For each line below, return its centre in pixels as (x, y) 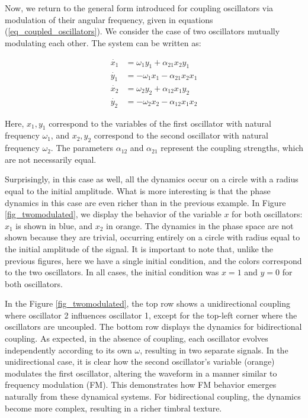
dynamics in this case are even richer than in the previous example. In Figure (145, 202)
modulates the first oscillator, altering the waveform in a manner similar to (141, 373)
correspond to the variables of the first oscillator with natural (160, 123)
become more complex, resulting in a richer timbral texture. (113, 408)
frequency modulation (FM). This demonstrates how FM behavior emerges (141, 385)
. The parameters (82, 148)
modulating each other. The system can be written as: (103, 42)
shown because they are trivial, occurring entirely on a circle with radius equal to (153, 237)
